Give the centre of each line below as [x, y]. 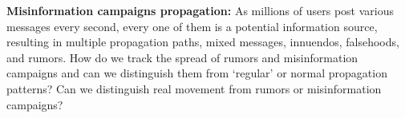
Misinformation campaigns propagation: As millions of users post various [200, 10]
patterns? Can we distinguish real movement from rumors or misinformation [194, 88]
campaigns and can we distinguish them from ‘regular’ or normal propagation [197, 73]
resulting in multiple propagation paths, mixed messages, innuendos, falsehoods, [203, 42]
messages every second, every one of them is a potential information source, [192, 26]
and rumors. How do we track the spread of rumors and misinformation [182, 57]
